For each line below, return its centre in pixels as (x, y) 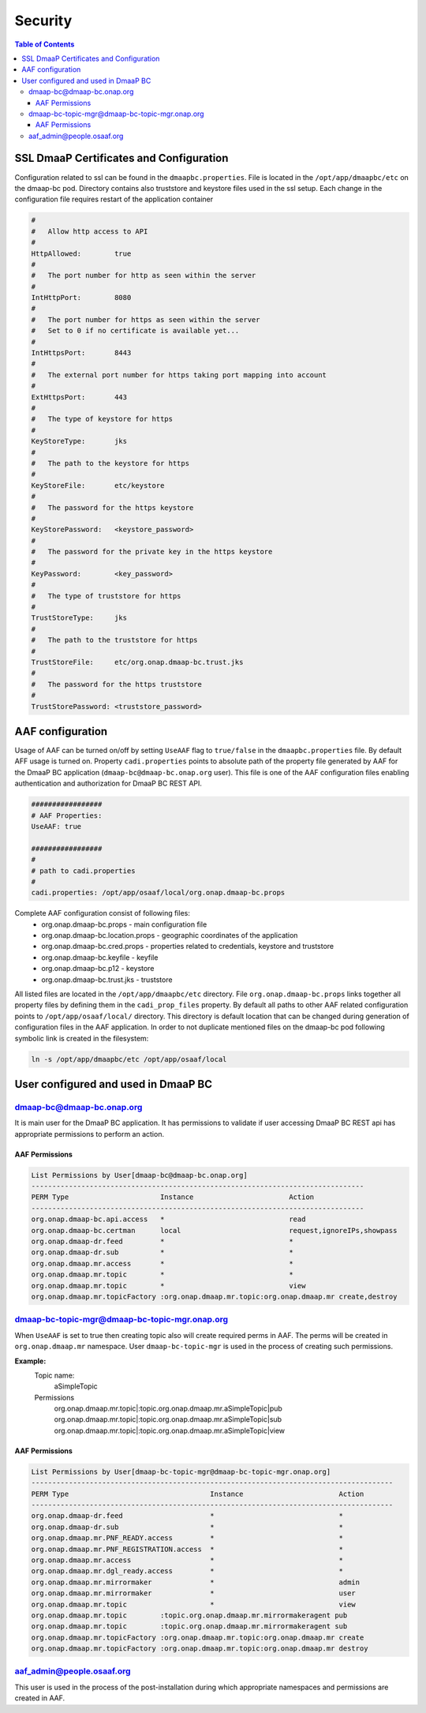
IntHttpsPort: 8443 (81, 353)
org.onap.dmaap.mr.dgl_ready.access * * (187, 1571)
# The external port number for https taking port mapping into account (179, 375)
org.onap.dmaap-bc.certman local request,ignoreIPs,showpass (214, 1230)
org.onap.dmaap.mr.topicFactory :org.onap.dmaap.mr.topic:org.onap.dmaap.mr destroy (200, 1649)
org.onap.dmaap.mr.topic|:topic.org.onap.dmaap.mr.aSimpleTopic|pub (168, 1408)
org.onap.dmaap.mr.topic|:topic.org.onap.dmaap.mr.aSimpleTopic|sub (168, 1419)
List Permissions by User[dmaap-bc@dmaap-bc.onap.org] (139, 1175)
